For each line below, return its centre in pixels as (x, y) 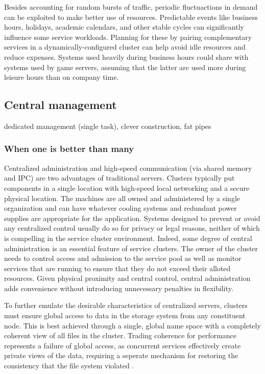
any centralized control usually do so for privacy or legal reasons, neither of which (132, 228)
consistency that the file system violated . (69, 366)
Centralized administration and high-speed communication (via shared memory (128, 168)
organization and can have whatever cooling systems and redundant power (121, 208)
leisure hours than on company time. (62, 77)
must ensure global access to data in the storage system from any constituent (125, 315)
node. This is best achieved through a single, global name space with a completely (132, 325)
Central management (61, 105)
